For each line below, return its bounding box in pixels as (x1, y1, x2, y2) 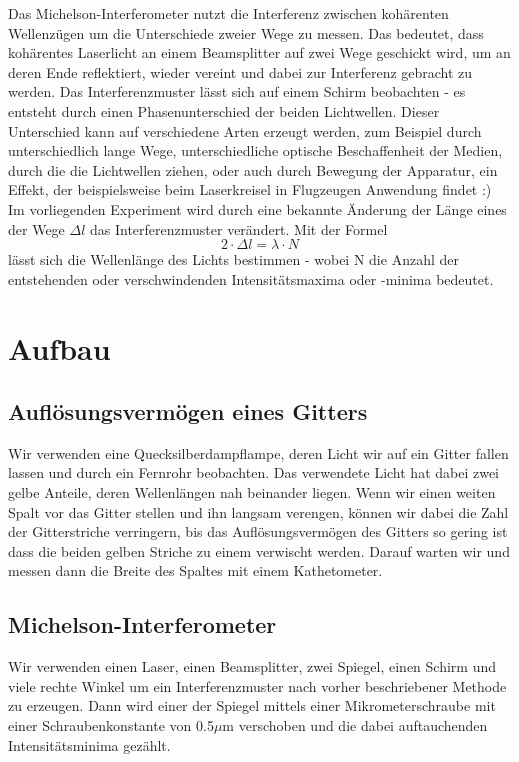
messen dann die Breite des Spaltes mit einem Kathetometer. (8, 560, 383, 581)
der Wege (8, 218, 65, 239)
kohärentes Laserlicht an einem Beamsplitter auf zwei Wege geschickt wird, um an (8, 42, 511, 63)
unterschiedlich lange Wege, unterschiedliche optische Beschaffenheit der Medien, (8, 140, 503, 161)
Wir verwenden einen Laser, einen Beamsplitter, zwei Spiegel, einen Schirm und (8, 656, 496, 677)
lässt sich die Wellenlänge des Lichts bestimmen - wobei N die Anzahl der (8, 249, 459, 270)
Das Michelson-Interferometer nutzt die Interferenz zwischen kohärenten (8, 3, 449, 23)
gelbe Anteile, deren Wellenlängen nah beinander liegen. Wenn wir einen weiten (8, 482, 496, 503)
